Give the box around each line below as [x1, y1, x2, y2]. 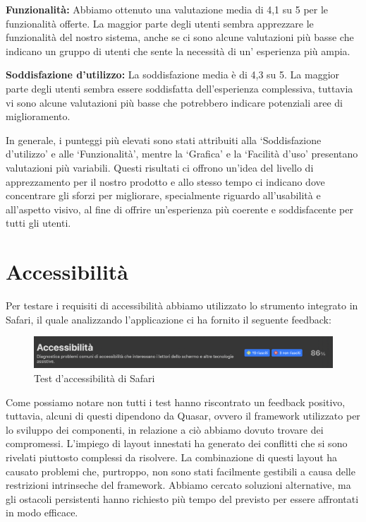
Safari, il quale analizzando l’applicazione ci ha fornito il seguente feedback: [6, 312, 331, 326]
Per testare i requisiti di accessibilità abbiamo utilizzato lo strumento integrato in [6, 298, 358, 313]
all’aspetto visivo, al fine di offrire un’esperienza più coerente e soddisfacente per [6, 201, 353, 216]
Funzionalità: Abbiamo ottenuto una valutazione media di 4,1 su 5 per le [6, 2, 329, 16]
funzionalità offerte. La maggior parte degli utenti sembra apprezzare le [6, 16, 314, 30]
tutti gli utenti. [6, 215, 71, 230]
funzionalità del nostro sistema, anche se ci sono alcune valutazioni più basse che [6, 30, 354, 45]
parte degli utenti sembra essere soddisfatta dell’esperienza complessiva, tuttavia [6, 81, 353, 95]
